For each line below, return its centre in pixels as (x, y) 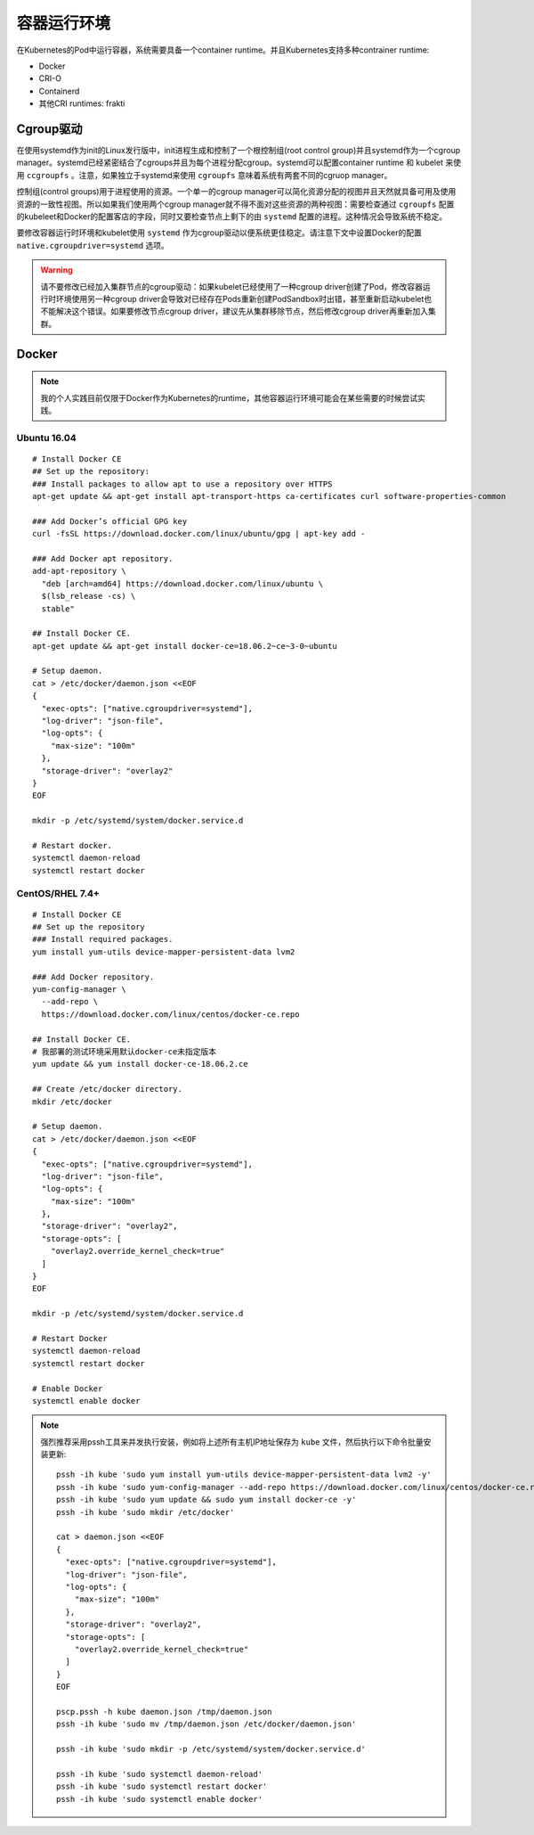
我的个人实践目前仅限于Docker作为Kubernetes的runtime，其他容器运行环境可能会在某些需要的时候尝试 (229, 397)
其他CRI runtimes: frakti (82, 103)
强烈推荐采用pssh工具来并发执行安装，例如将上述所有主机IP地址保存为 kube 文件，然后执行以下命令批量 (232, 1442)
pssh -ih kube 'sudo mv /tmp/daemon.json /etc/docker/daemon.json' (206, 1724)
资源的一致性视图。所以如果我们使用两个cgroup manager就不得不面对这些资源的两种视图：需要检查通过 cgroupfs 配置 (235, 204)
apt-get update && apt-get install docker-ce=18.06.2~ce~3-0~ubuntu (185, 646)
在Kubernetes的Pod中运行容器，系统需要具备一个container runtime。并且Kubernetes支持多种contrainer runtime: (223, 50)
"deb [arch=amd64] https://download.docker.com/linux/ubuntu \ (182, 583)
